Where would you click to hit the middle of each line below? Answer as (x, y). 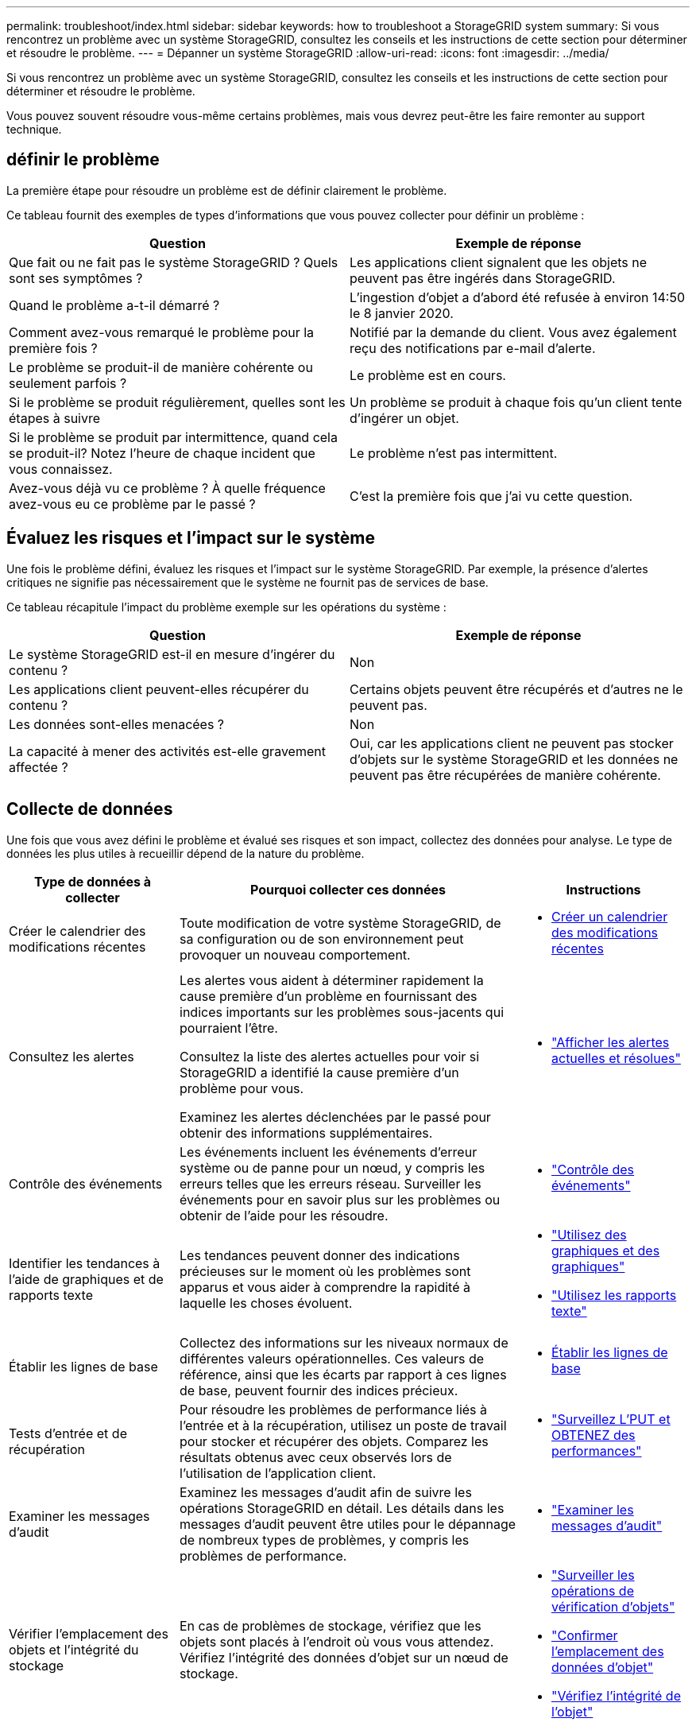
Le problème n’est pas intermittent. (454, 453)
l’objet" (572, 1711)
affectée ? (39, 767)
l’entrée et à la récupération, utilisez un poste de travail (343, 1425)
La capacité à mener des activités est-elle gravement (167, 751)
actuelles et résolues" (616, 1058)
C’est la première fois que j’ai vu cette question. (491, 496)
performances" (597, 1451)
